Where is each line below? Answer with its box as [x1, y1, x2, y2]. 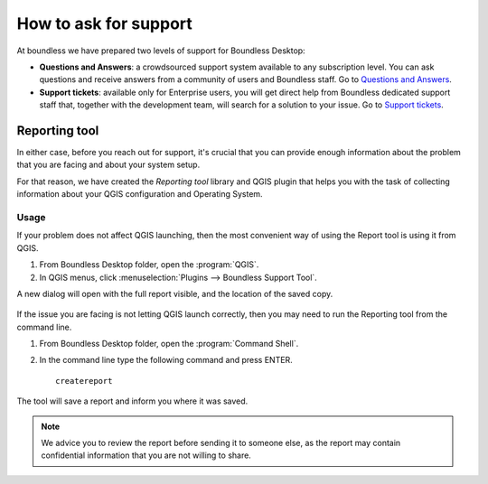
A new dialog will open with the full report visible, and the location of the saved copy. [16, 288, 333, 299]
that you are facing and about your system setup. [16, 159, 201, 171]
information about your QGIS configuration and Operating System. [16, 189, 263, 200]
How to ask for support [16, 14, 193, 33]
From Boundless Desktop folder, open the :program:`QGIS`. [39, 259, 259, 270]
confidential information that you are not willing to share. [41, 450, 252, 461]
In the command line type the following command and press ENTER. [39, 355, 293, 366]
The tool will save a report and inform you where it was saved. [16, 396, 249, 406]
